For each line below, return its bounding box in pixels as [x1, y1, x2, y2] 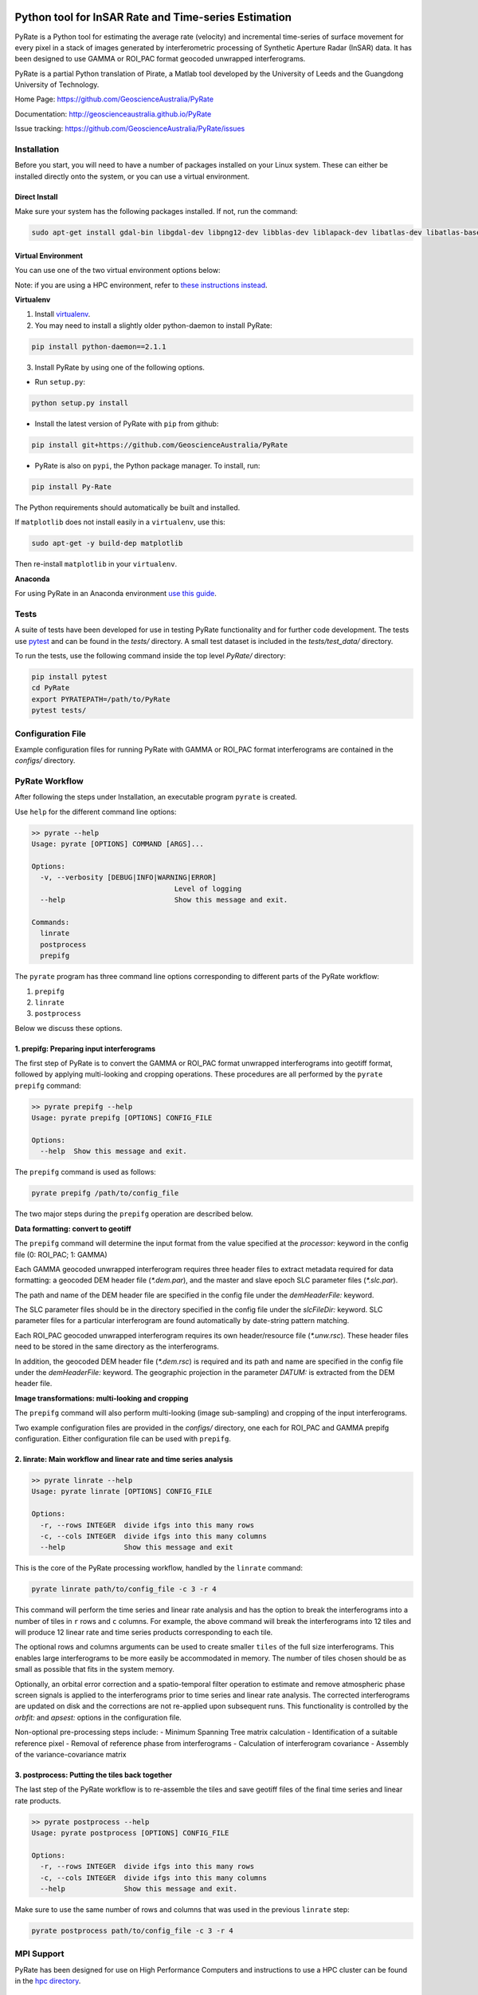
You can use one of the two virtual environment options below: [14, 266, 221, 275]
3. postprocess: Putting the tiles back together [14, 1770, 173, 1780]
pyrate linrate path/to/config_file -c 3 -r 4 [31, 1585, 217, 1594]
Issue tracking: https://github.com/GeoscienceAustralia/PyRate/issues [14, 124, 245, 133]
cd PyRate [31, 683, 70, 693]
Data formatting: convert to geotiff [14, 1223, 131, 1233]
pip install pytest [31, 673, 108, 681]
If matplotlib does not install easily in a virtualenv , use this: [14, 517, 226, 527]
